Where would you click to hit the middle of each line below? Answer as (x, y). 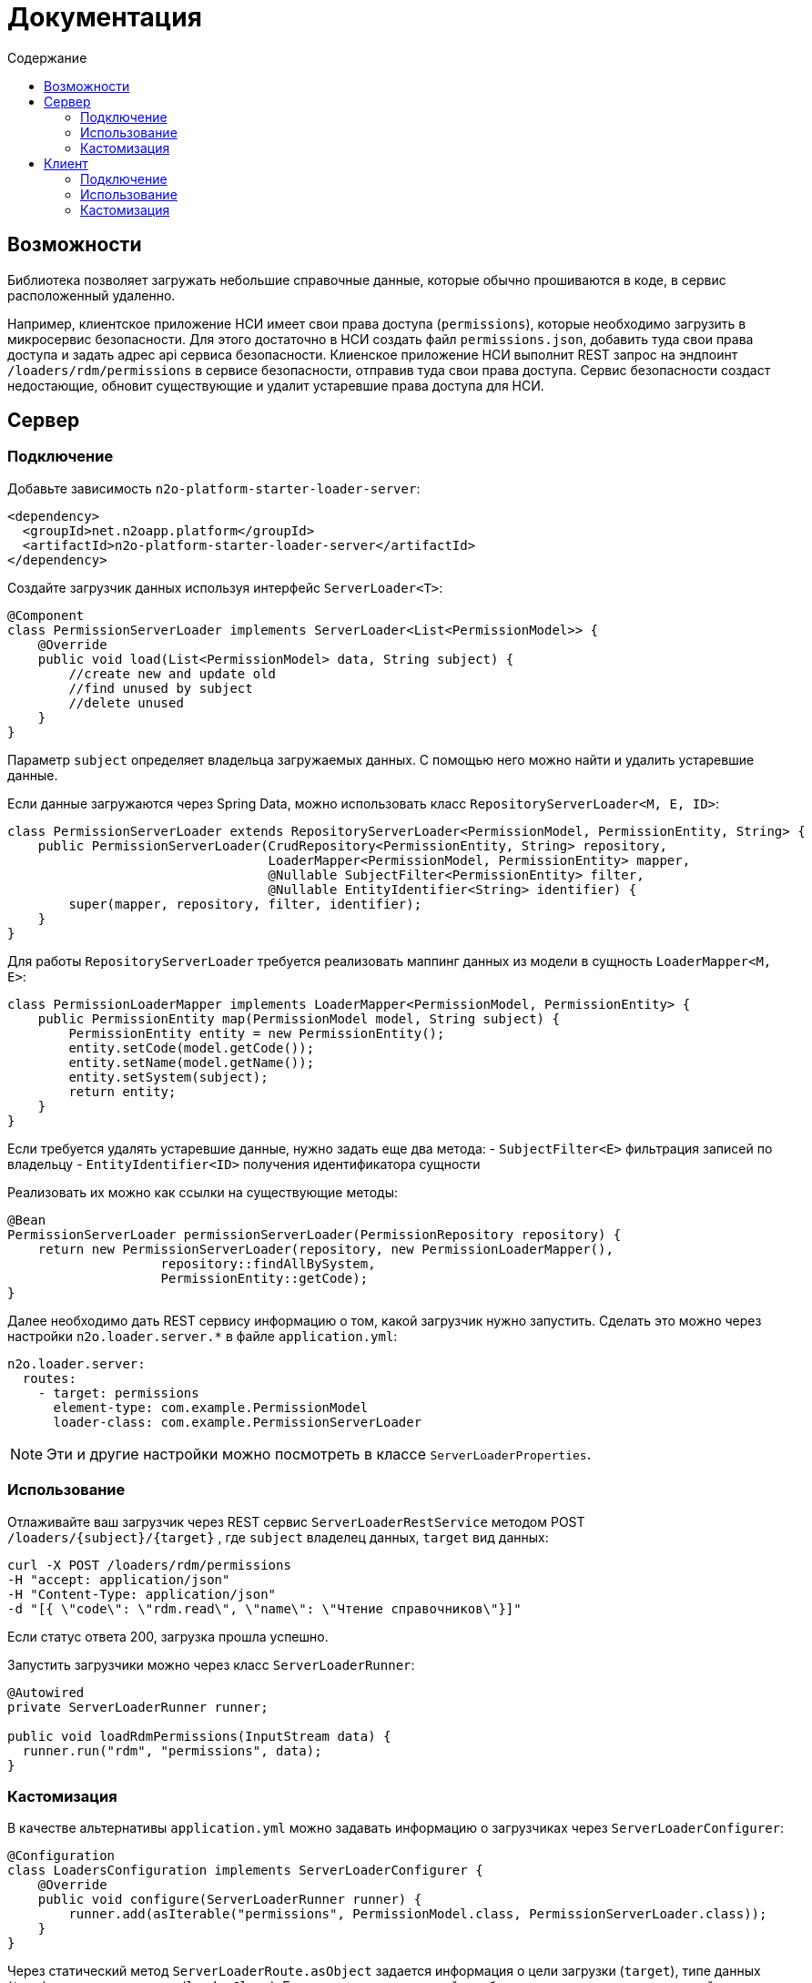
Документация (105, 17)
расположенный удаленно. (91, 295)
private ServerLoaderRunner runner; (138, 1707)
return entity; (122, 1091)
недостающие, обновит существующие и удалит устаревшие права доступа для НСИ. (276, 385)
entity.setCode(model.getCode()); (192, 1047)
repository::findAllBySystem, (268, 1263)
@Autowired (46, 1692)
